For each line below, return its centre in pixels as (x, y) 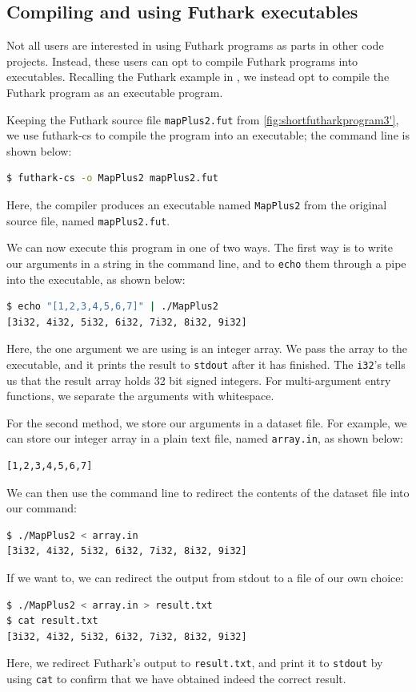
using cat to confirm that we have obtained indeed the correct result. (176, 679)
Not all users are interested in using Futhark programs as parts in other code (195, 45)
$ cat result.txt (52, 621)
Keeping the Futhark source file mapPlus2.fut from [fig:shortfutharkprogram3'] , (203, 119)
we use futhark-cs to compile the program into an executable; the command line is (208, 135)
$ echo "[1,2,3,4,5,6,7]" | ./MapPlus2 (112, 307)
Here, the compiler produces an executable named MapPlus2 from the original (197, 205)
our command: (42, 508)
